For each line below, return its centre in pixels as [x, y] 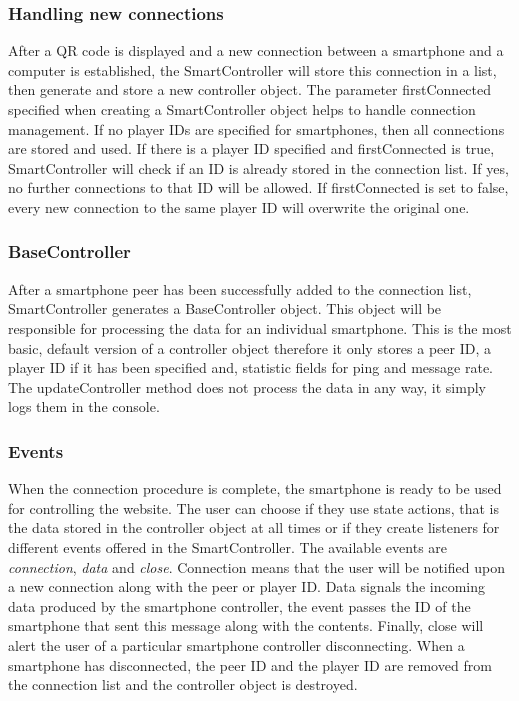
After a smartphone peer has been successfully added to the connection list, [240, 288]
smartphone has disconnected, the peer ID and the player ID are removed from [250, 664]
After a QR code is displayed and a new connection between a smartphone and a [256, 50]
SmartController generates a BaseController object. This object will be [225, 308]
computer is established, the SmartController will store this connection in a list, [252, 69]
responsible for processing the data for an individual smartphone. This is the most [260, 327]
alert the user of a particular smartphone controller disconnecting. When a [236, 644]
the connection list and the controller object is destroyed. [183, 684]
